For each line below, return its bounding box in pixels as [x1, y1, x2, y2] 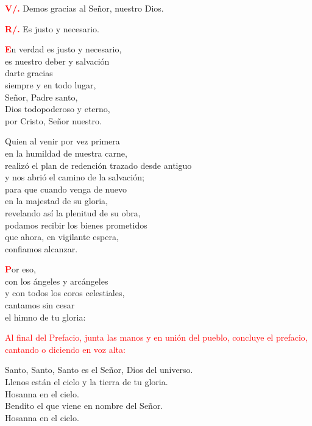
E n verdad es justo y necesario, [5, 43, 122, 55]
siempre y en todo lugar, [5, 78, 96, 91]
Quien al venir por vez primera [5, 135, 120, 147]
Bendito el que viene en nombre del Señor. [5, 399, 163, 412]
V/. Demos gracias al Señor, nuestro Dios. [5, 2, 164, 14]
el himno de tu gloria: [5, 310, 86, 323]
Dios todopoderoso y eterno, [5, 102, 110, 115]
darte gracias [5, 66, 53, 79]
